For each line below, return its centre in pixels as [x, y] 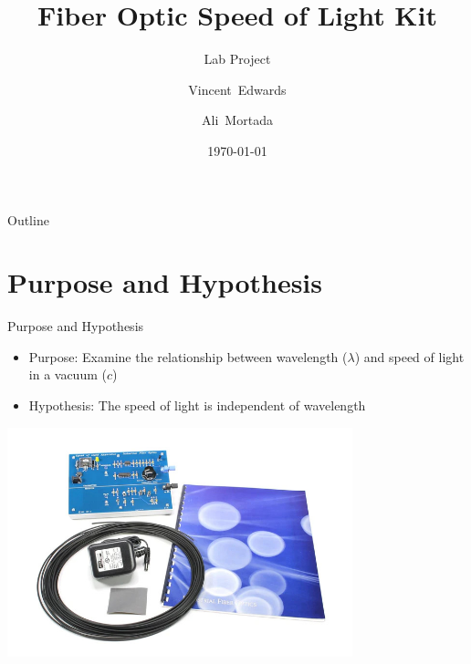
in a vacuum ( [68, 374]
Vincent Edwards [237, 89]
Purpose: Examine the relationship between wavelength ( [188, 356]
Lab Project [237, 59]
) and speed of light [409, 356]
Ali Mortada [237, 120]
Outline [28, 219]
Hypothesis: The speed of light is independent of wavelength [197, 405]
